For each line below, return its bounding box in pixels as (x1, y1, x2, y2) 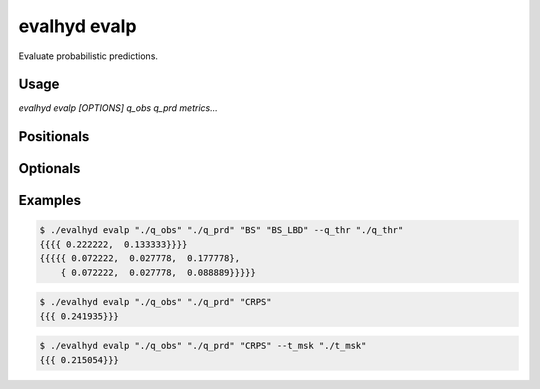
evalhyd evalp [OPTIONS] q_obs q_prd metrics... (18, 102, 219, 114)
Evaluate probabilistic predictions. (18, 50, 159, 62)
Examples (18, 192, 82, 209)
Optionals (18, 160, 81, 177)
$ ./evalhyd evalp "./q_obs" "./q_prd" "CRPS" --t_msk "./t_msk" (39, 340, 367, 352)
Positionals (18, 128, 90, 145)
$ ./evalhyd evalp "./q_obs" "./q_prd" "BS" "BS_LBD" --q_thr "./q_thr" (39, 225, 404, 236)
